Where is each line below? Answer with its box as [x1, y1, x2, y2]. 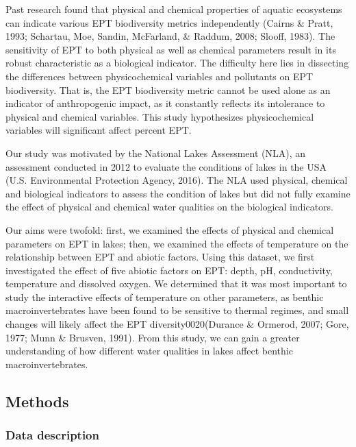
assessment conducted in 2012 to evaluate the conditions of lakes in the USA [5, 159, 327, 173]
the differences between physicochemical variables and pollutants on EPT [5, 69, 314, 83]
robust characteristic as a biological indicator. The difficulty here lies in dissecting [5, 56, 349, 70]
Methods [5, 390, 69, 411]
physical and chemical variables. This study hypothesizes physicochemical [5, 109, 314, 123]
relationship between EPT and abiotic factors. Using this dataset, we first [5, 250, 315, 264]
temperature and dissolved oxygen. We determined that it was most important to [5, 276, 347, 291]
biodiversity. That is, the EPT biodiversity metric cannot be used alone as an [5, 82, 331, 97]
